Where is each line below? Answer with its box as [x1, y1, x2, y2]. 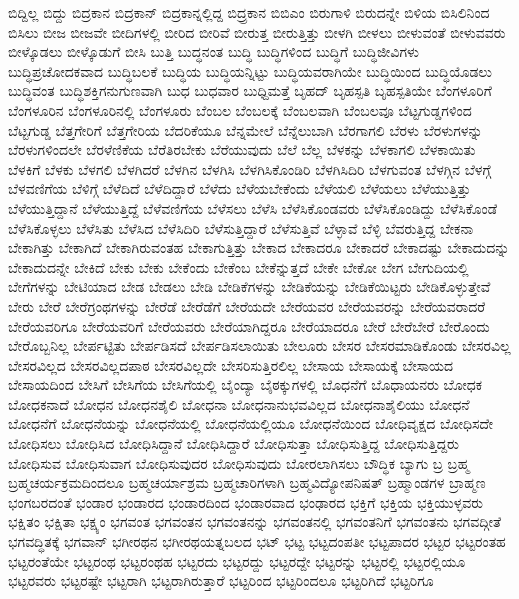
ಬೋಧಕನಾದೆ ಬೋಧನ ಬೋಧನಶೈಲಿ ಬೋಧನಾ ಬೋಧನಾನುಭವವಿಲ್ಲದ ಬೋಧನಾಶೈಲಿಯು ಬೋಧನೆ [8, 393, 470, 414]
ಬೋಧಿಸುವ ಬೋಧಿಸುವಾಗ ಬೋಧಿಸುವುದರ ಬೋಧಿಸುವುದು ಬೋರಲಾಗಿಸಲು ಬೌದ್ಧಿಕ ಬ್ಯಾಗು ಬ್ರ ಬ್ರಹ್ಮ [8, 452, 470, 473]
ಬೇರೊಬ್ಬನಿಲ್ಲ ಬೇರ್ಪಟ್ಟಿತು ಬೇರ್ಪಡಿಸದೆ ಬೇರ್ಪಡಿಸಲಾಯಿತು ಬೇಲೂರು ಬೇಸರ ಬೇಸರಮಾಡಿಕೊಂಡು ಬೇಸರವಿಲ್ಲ [8, 335, 511, 356]
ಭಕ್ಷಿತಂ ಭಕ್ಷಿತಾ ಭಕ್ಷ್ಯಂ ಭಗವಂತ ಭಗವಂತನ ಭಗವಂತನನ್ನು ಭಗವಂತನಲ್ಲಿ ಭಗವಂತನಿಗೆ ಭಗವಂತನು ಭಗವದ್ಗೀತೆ [8, 511, 502, 532]
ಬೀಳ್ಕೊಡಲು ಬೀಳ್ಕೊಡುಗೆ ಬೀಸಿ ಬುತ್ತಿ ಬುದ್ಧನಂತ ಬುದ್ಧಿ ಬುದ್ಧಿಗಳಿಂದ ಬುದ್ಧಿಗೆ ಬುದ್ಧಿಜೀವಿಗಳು [8, 41, 420, 62]
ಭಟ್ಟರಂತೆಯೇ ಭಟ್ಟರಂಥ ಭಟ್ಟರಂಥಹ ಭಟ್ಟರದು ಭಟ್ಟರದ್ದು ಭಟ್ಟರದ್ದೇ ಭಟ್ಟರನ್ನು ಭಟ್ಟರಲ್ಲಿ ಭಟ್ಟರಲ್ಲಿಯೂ [8, 550, 466, 571]
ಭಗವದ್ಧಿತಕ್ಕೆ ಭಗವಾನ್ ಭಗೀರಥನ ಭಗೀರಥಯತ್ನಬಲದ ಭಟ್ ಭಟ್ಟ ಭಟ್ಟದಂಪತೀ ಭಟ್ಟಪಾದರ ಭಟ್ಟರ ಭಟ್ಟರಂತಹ [8, 531, 506, 552]
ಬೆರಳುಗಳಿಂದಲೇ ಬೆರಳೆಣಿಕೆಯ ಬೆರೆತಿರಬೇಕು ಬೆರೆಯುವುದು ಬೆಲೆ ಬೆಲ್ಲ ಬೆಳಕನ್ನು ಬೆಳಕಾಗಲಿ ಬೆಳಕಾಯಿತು [8, 139, 476, 160]
